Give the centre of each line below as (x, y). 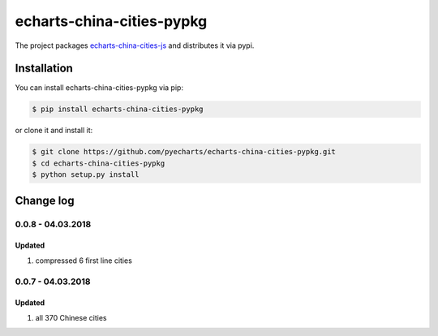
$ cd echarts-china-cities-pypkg (99, 163)
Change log (45, 200)
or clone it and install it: (54, 131)
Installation (44, 69)
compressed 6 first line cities (84, 261)
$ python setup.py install (86, 175)
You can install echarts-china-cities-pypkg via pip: (99, 88)
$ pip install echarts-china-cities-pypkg (118, 109)
